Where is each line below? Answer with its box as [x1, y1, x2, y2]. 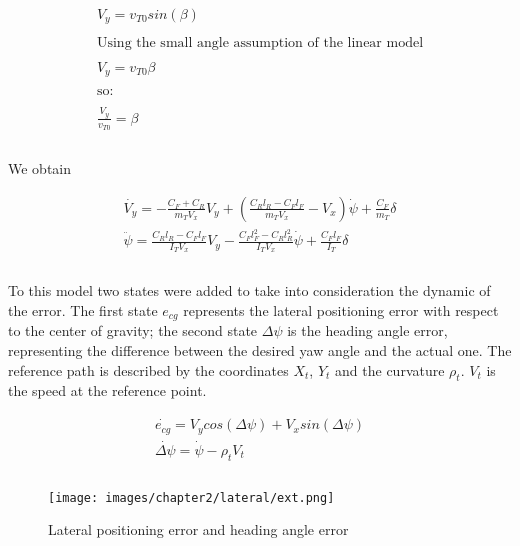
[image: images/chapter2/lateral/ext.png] [48, 490, 335, 505]
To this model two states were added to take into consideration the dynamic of [8, 280, 491, 301]
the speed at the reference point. [8, 380, 207, 401]
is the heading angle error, [287, 320, 448, 341]
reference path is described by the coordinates [8, 359, 289, 380]
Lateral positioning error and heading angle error [48, 519, 349, 540]
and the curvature [335, 359, 445, 380]
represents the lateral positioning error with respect [183, 300, 499, 321]
